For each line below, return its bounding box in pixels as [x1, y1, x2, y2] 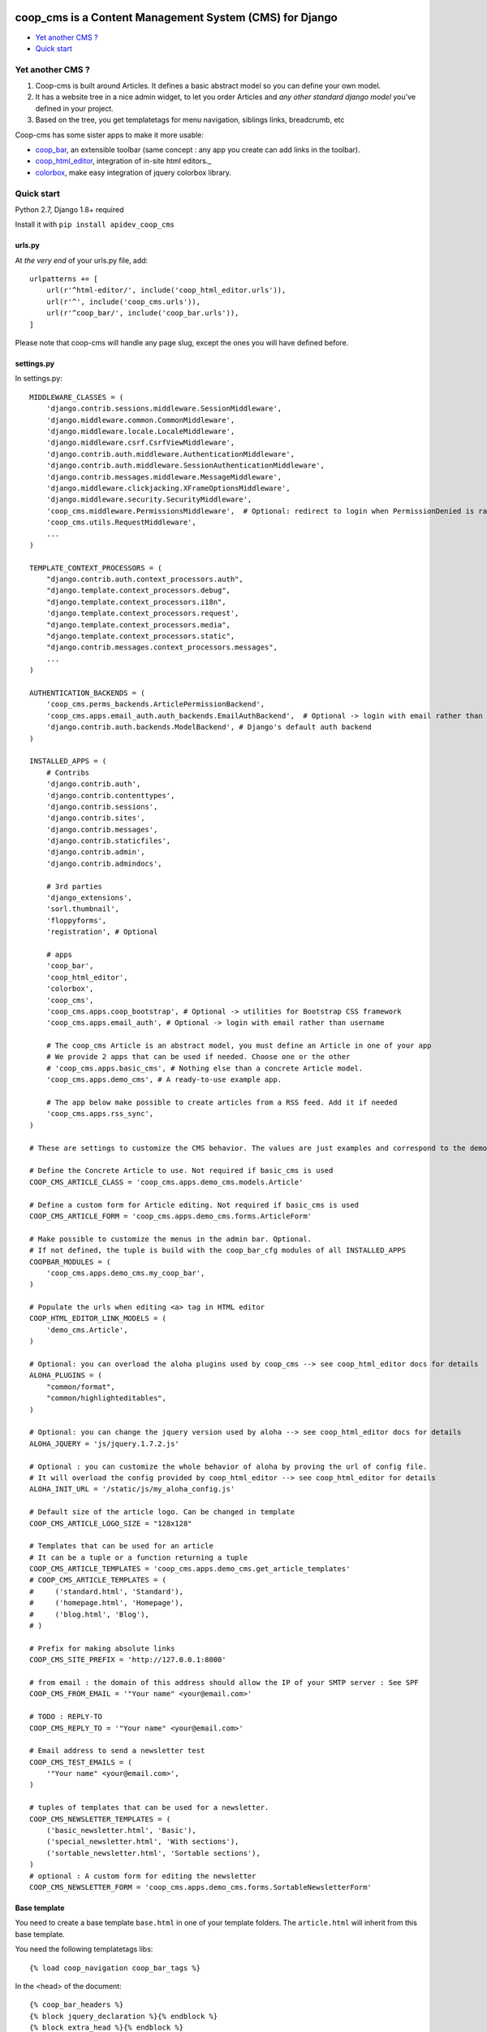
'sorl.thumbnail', [45, 905, 120, 914]
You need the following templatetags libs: [15, 1944, 153, 1954]
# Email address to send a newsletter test [29, 1746, 205, 1756]
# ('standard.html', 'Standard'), [29, 1587, 184, 1596]
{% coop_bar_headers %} [29, 2000, 124, 2009]
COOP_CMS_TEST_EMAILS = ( [29, 1757, 133, 1767]
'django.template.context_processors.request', [45, 609, 239, 618]
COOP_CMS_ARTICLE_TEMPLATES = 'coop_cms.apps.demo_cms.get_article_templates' [29, 1565, 351, 1574]
